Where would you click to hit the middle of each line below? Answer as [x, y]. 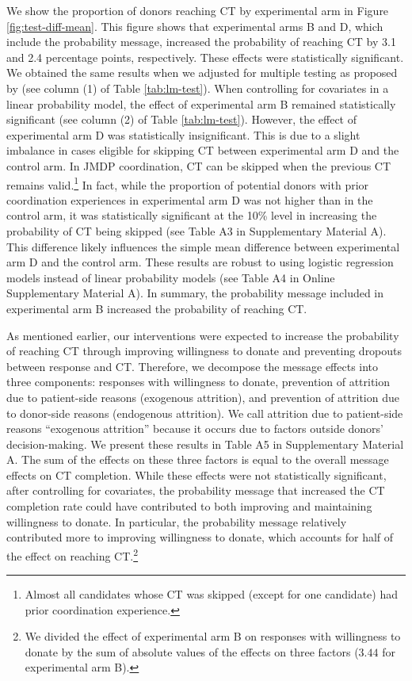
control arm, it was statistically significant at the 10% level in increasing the [192, 215]
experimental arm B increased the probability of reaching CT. [157, 308]
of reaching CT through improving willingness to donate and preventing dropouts [204, 351]
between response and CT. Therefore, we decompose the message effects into [193, 366]
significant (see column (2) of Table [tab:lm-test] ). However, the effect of [181, 119]
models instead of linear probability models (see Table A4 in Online [171, 277]
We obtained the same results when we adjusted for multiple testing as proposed [202, 73]
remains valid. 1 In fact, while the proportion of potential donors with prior [188, 183]
